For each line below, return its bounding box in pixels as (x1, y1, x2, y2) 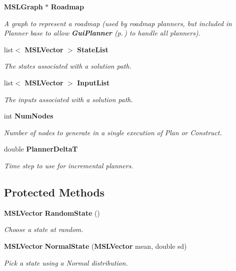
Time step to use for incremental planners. (4, 160, 134, 170)
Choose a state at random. (4, 224, 83, 234)
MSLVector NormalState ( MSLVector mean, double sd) (4, 240, 187, 251)
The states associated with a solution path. (4, 61, 132, 71)
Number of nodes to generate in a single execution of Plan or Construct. (4, 127, 222, 137)
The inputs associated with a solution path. (4, 94, 133, 104)
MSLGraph (4, 1, 43, 11)
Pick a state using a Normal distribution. (4, 257, 128, 268)
